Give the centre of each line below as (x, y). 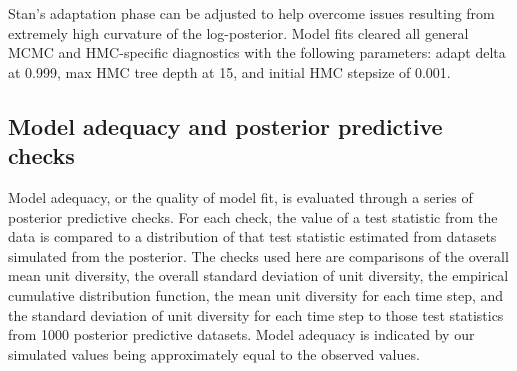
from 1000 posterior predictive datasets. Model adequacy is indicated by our (241, 334)
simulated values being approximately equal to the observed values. (214, 353)
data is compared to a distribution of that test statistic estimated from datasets (252, 236)
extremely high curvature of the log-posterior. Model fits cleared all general (238, 32)
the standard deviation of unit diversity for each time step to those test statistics (256, 314)
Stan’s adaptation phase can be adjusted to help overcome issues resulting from (251, 13)
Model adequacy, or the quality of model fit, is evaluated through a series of (240, 196)
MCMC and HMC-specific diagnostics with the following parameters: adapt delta (257, 52)
